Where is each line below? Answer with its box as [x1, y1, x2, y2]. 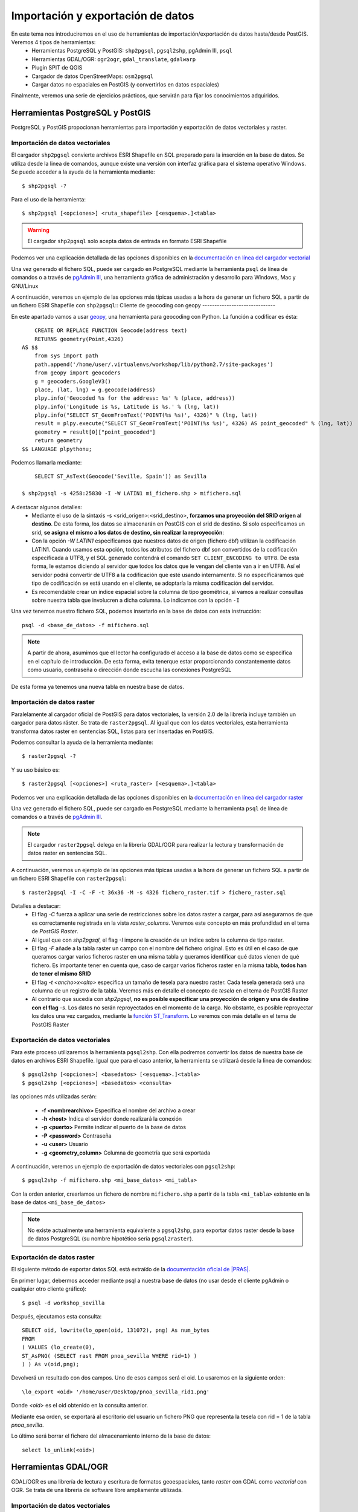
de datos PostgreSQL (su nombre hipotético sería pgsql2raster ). [27, 1235, 194, 1242]
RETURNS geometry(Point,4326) [34, 336, 124, 342]
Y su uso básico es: [11, 766, 60, 774]
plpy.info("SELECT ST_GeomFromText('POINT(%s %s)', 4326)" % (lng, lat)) [34, 412, 258, 419]
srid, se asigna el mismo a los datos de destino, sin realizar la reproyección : [31, 529, 225, 536]
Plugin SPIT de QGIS [31, 64, 83, 71]
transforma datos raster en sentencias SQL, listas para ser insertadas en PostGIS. [11, 728, 214, 735]
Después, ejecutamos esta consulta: [11, 1312, 102, 1320]
